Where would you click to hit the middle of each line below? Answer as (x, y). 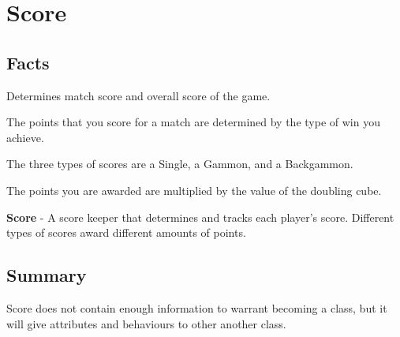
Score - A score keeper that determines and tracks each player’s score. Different (200, 217)
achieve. (25, 137)
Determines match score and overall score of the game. (138, 95)
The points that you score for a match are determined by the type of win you (193, 122)
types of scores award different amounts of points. (126, 232)
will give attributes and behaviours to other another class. (146, 323)
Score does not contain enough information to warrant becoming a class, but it (197, 307)
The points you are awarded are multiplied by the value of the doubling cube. (194, 190)
